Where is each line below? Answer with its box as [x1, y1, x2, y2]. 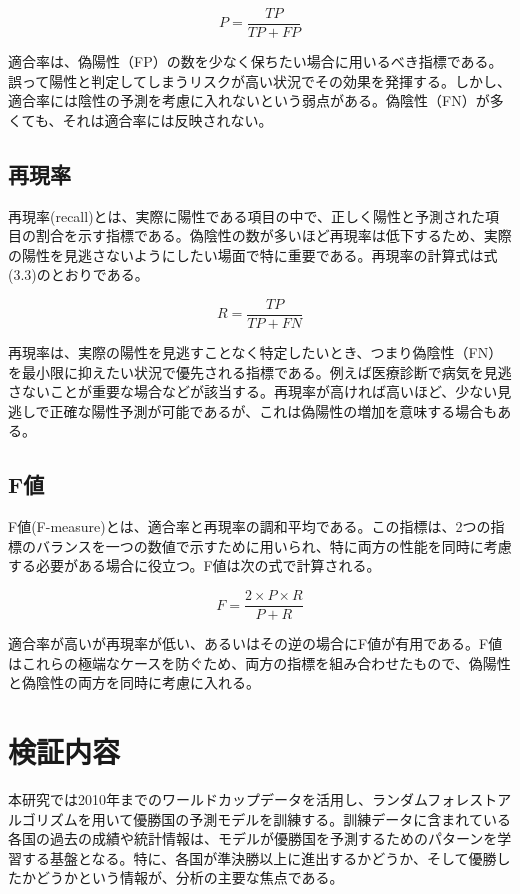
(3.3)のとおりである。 [8, 264, 149, 285]
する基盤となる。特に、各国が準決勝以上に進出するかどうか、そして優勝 [21, 847, 497, 868]
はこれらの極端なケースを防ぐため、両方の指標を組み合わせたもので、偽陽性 [8, 652, 511, 673]
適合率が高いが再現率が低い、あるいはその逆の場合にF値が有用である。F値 [8, 633, 503, 654]
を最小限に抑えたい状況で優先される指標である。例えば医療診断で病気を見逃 [8, 361, 512, 382]
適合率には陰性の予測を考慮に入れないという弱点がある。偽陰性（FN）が [8, 90, 490, 111]
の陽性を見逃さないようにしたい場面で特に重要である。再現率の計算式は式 [8, 244, 498, 265]
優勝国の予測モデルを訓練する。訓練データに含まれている [133, 808, 511, 829]
